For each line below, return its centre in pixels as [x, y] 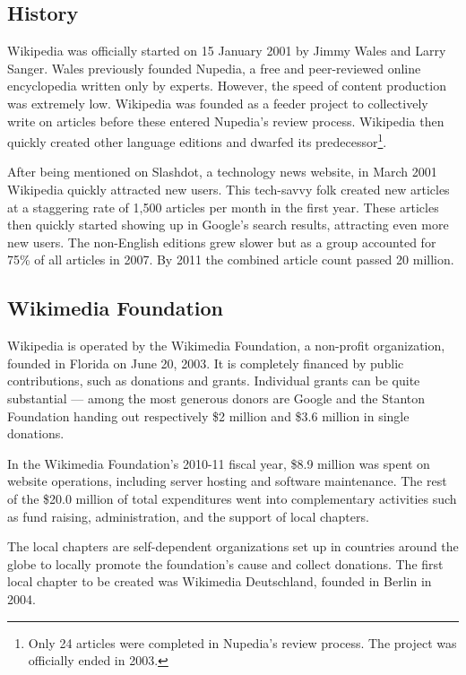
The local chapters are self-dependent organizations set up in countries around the [233, 546]
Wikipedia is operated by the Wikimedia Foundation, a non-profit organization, [226, 346]
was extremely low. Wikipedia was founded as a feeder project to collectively [218, 103]
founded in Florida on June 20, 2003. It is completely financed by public [206, 363]
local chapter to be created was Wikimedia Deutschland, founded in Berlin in [220, 581]
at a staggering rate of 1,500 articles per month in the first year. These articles [223, 207]
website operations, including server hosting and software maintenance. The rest [227, 481]
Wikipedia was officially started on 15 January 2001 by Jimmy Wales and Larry [227, 51]
